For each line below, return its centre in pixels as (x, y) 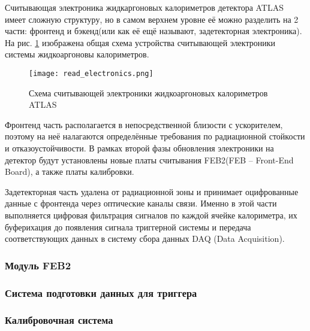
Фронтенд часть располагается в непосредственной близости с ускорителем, (144, 124)
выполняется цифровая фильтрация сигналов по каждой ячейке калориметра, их (151, 215)
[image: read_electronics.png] (91, 73)
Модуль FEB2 (38, 265)
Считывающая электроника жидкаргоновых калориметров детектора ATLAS (144, 7)
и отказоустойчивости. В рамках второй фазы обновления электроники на (139, 148)
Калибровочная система (59, 320)
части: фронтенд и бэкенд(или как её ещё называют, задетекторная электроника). (154, 31)
